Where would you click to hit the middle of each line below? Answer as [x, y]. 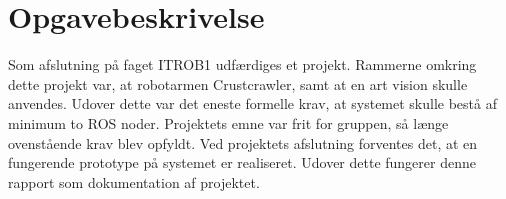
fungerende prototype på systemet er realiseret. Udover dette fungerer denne [242, 162]
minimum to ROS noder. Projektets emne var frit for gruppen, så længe [228, 122]
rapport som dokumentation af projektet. [134, 181]
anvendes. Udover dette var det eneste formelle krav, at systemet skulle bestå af [252, 103]
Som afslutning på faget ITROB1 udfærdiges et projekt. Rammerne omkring [242, 64]
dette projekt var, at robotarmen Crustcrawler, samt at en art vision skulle [238, 83]
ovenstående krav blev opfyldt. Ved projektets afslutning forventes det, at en [243, 142]
